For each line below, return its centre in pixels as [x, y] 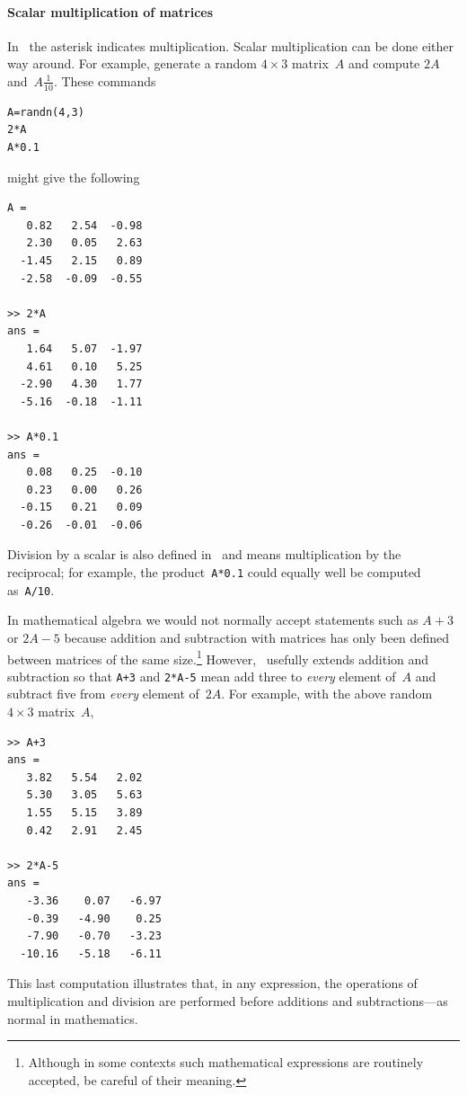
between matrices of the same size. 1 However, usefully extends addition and [218, 657]
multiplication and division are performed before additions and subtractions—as [228, 1000]
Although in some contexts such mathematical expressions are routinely [226, 1062]
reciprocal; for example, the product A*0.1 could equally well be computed [214, 572]
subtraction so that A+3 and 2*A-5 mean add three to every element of [202, 676]
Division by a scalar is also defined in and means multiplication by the [204, 554]
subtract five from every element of [103, 694]
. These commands [105, 80]
